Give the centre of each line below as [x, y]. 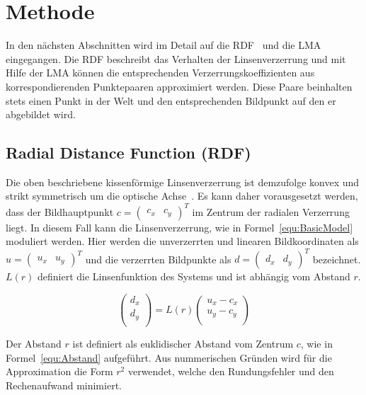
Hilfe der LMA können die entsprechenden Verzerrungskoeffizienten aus [160, 73]
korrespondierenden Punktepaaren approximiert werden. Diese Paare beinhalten [179, 86]
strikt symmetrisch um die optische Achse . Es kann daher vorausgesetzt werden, [182, 196]
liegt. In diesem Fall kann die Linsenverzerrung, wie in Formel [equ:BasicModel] [179, 227]
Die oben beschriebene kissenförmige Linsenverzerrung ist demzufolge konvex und [183, 182]
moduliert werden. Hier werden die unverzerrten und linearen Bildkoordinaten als [182, 241]
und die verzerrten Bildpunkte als [158, 259]
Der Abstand [34, 343]
